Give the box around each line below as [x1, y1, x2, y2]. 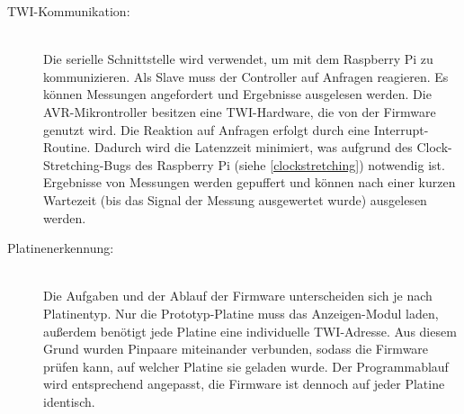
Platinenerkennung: [7, 238, 114, 257]
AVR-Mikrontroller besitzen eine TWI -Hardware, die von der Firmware [43, 102, 436, 121]
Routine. [43, 138, 91, 157]
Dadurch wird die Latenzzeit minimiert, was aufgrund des [94, 138, 413, 157]
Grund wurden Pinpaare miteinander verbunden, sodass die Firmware [43, 339, 429, 358]
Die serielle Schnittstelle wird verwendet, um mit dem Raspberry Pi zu [43, 49, 433, 68]
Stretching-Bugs [43, 155, 131, 174]
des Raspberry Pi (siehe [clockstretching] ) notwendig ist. [135, 155, 445, 174]
